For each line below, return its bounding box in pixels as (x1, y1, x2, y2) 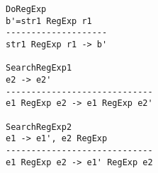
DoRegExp (6, 4, 47, 14)
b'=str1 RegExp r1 (6, 16, 92, 26)
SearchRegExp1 (6, 63, 72, 73)
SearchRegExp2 (6, 121, 72, 132)
